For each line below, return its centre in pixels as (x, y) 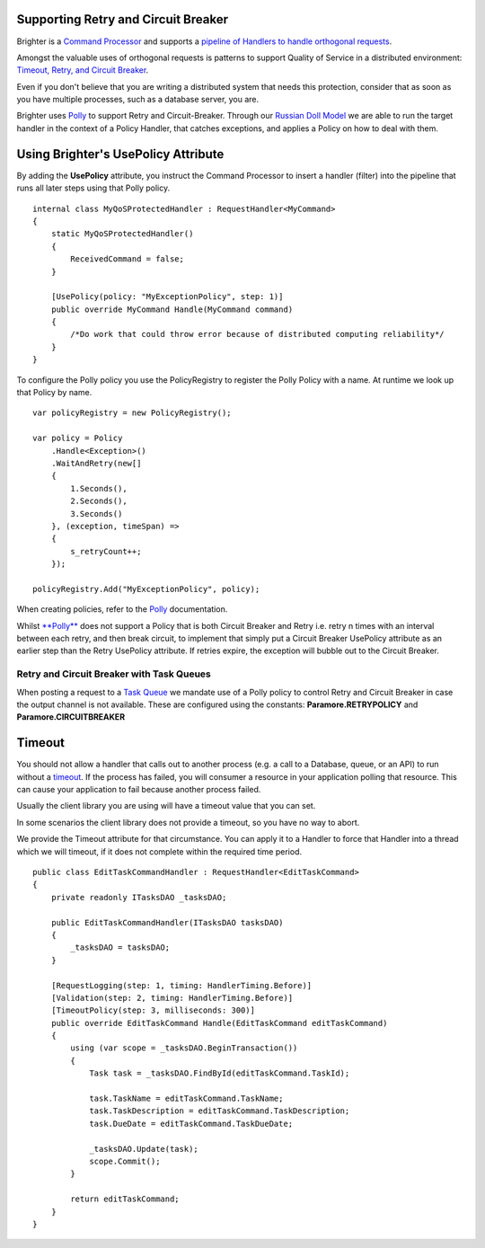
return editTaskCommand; (125, 1199)
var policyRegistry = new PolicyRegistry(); (132, 413)
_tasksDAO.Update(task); (144, 1149)
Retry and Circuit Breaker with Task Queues (114, 674)
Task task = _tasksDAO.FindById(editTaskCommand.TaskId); (220, 1073)
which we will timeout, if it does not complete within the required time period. (159, 851)
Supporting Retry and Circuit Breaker (123, 19)
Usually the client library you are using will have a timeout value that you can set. (166, 806)
